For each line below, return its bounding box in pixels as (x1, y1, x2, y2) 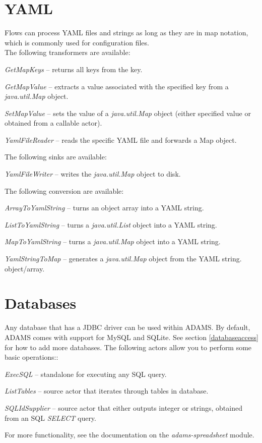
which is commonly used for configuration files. (5, 37, 149, 47)
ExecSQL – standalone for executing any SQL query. (5, 368, 167, 379)
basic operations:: (5, 352, 58, 362)
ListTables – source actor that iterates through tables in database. (5, 385, 209, 396)
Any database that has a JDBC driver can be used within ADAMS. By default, (5, 322, 250, 333)
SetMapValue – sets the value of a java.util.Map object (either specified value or (5, 107, 251, 118)
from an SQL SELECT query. (5, 412, 96, 423)
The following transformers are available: (5, 47, 130, 58)
